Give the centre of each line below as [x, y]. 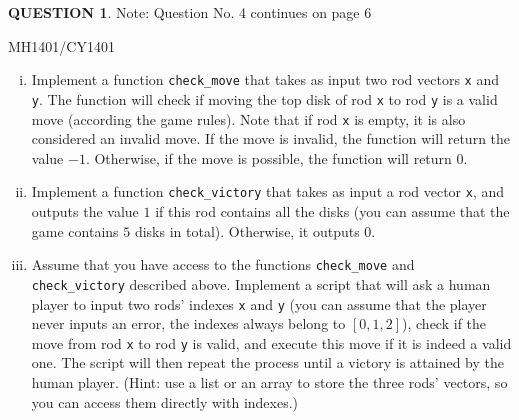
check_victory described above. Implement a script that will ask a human [261, 283]
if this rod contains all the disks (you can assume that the [332, 211]
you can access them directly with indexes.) [165, 401]
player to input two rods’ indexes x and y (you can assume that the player [259, 303]
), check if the [444, 323]
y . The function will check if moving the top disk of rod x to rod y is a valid [264, 98]
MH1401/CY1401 [61, 45]
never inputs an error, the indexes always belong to [188, 323]
